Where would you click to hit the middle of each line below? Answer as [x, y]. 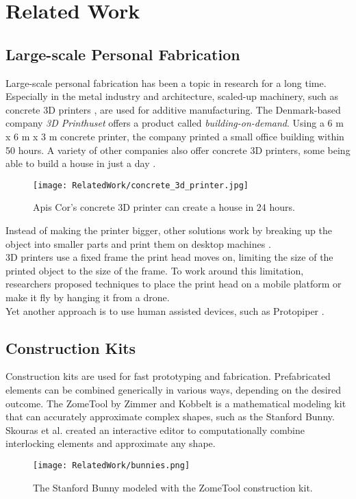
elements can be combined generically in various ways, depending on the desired [174, 389]
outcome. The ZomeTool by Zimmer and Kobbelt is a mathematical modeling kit [176, 403]
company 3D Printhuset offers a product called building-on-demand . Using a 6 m [175, 123]
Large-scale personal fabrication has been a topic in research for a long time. [166, 82]
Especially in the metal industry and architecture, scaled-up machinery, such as [172, 96]
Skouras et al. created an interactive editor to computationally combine [155, 430]
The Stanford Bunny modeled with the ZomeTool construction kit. [173, 487]
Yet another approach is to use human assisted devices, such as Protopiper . [165, 310]
